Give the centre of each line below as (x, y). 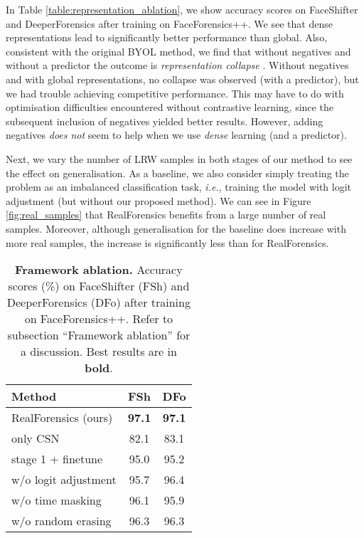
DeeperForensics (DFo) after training (98, 302)
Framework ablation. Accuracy (99, 270)
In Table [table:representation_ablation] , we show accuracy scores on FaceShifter (182, 9)
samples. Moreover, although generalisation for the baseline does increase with (176, 228)
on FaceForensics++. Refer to (99, 319)
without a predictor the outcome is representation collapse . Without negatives (177, 65)
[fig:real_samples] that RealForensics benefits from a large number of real (166, 215)
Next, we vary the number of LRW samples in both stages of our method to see (179, 158)
